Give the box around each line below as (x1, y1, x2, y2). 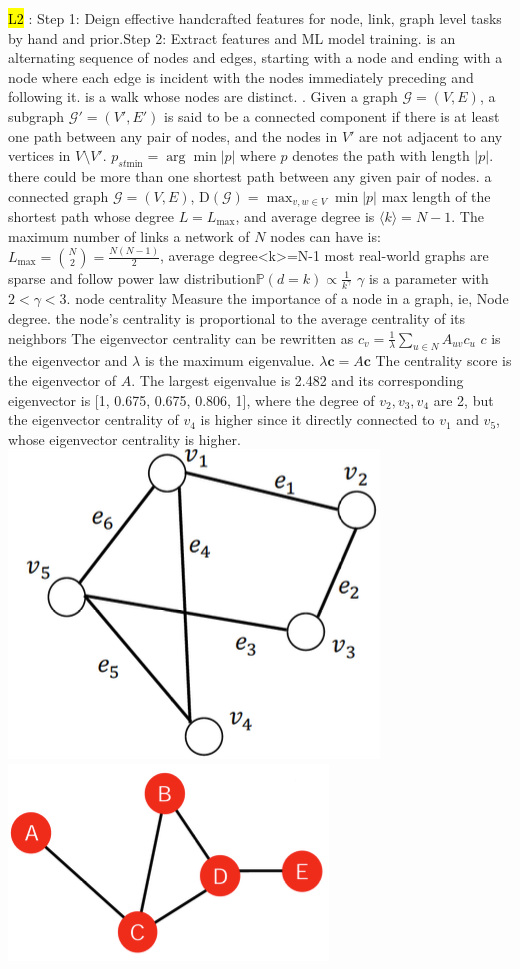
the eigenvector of (8, 369, 117, 390)
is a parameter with (368, 267, 489, 288)
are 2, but (433, 389, 494, 410)
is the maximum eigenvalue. (144, 350, 315, 371)
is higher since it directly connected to (200, 409, 435, 430)
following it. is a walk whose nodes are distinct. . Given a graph (8, 86, 398, 107)
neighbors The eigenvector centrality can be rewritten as (8, 327, 354, 348)
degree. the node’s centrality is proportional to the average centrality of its (8, 307, 466, 328)
